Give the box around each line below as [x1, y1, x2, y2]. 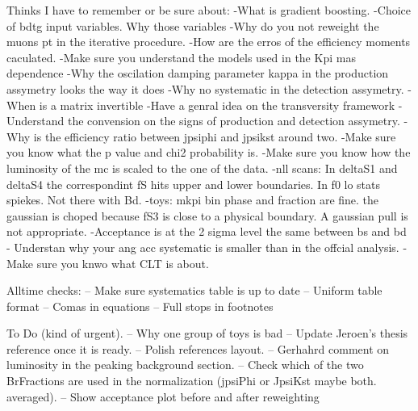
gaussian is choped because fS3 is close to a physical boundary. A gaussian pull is [6, 207, 408, 224]
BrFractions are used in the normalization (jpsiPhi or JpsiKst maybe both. [6, 372, 377, 389]
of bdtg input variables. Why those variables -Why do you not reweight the [6, 17, 379, 34]
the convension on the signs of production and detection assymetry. [67, 112, 400, 129]
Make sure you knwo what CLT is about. [6, 254, 209, 271]
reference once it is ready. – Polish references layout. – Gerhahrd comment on [6, 340, 390, 357]
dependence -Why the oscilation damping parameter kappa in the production [6, 65, 389, 82]
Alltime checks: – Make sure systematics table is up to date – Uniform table [6, 282, 382, 299]
